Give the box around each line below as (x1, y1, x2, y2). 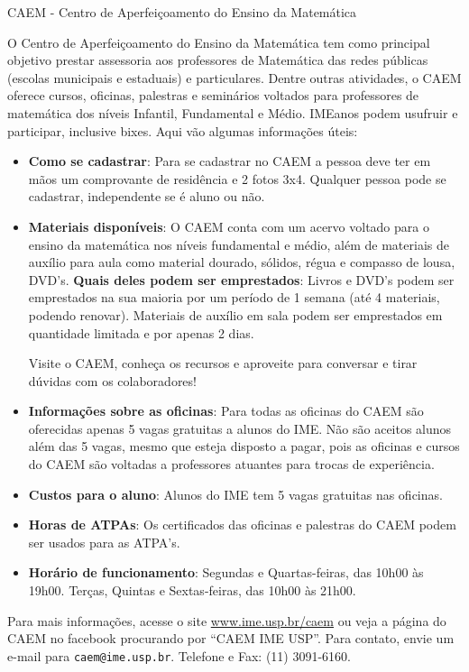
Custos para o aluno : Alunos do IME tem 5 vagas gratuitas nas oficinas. (28, 484, 443, 503)
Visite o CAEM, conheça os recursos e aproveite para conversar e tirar (28, 354, 418, 373)
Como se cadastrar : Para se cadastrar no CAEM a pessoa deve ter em (28, 152, 431, 170)
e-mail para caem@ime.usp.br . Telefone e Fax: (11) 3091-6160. (7, 646, 351, 665)
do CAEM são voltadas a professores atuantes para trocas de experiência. (28, 455, 435, 474)
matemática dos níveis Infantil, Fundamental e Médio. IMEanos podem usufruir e (7, 103, 458, 122)
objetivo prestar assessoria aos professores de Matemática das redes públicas (7, 51, 428, 69)
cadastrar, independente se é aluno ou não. (28, 187, 265, 206)
